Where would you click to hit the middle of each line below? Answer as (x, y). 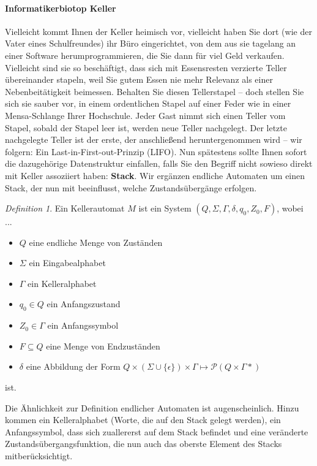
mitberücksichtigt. (39, 456)
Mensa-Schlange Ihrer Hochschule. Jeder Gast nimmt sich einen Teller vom (145, 115)
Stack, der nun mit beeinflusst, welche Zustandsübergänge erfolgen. (131, 187)
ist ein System (165, 208)
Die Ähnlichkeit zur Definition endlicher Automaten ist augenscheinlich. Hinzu (152, 407)
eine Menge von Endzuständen (103, 346)
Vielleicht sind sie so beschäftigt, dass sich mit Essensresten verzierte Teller (146, 67)
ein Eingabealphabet (67, 263)
